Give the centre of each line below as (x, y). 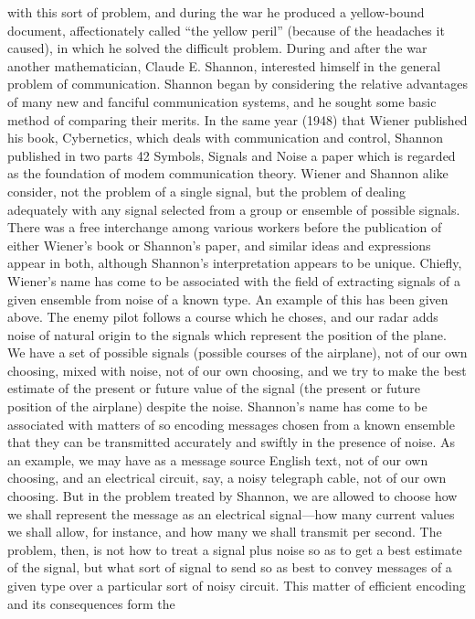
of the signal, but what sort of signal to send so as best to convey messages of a (230, 567)
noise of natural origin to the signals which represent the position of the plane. (227, 334)
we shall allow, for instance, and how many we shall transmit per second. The (225, 532)
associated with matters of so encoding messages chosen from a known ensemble (231, 424)
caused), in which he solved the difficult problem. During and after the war (217, 48)
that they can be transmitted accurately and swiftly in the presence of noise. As (232, 442)
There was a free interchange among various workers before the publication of (225, 227)
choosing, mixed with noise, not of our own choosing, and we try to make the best (237, 370)
